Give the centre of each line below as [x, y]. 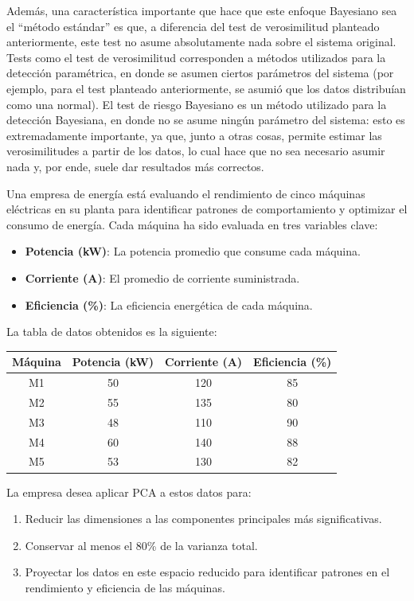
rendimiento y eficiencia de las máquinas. [125, 587]
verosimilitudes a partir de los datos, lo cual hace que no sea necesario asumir [196, 151]
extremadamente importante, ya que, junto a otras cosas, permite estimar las [194, 135]
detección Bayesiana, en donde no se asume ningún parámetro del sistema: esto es [206, 120]
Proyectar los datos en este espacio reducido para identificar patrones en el [207, 572]
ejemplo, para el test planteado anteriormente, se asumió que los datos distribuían [206, 88]
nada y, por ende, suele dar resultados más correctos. [135, 166]
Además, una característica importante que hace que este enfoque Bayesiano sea [202, 10]
